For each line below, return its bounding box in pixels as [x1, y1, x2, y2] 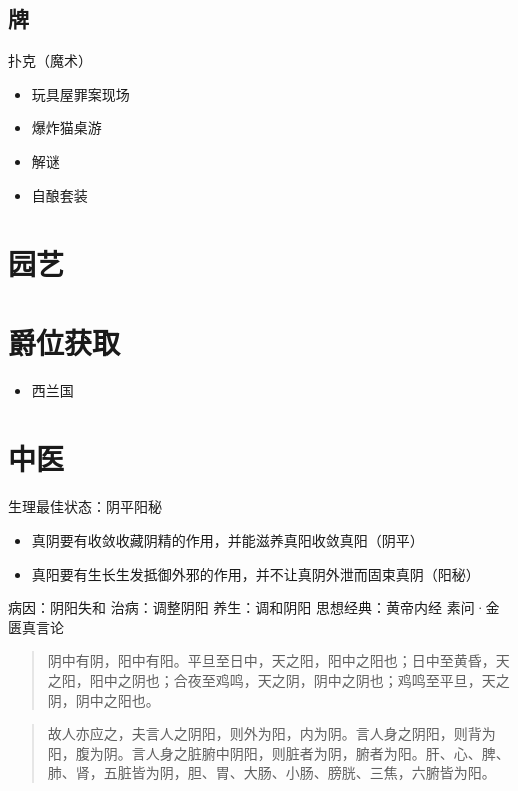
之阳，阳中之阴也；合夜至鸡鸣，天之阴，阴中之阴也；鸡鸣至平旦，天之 [47, 669, 510, 690]
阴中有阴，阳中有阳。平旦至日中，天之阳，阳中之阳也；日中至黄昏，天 [47, 650, 510, 671]
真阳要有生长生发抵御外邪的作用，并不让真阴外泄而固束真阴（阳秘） [31, 563, 480, 584]
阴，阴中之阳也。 [47, 689, 160, 710]
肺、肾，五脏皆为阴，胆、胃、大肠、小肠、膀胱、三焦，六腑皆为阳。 [47, 762, 496, 783]
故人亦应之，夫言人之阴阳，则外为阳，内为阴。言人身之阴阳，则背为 [47, 723, 496, 744]
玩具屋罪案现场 [31, 83, 130, 104]
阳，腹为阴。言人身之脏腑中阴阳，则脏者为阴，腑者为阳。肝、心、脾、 [47, 742, 510, 763]
